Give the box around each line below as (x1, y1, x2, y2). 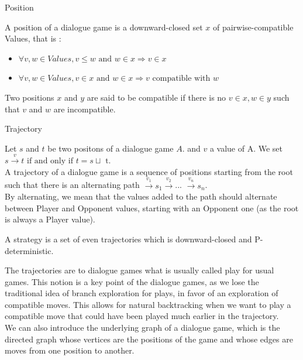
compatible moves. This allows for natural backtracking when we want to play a (5, 298, 291, 310)
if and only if (27, 157, 73, 166)
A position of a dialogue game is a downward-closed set (5, 20, 203, 33)
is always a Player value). (5, 213, 95, 225)
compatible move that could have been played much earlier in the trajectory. (5, 310, 279, 322)
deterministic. (5, 244, 54, 256)
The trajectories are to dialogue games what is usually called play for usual (5, 264, 274, 276)
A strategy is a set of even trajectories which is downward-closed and (5, 232, 252, 245)
